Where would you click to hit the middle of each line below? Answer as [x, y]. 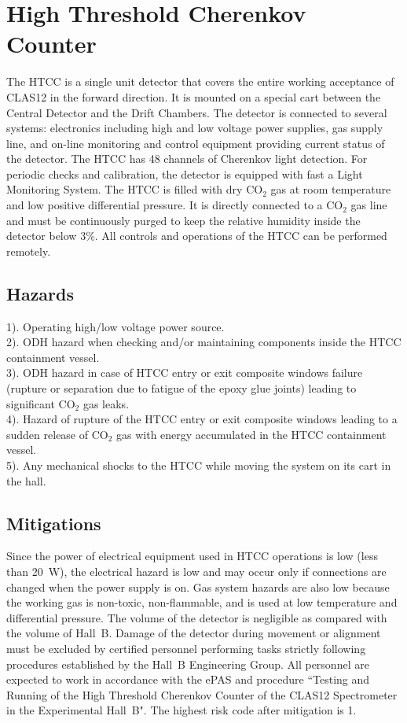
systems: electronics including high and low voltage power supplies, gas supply [195, 128]
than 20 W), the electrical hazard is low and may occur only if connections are [196, 571]
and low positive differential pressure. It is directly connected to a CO [175, 205]
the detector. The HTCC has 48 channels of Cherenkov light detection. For [187, 159]
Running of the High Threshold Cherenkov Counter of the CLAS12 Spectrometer [202, 694]
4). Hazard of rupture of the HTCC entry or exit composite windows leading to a [202, 419]
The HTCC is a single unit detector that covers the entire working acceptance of [200, 81]
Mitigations [54, 523]
